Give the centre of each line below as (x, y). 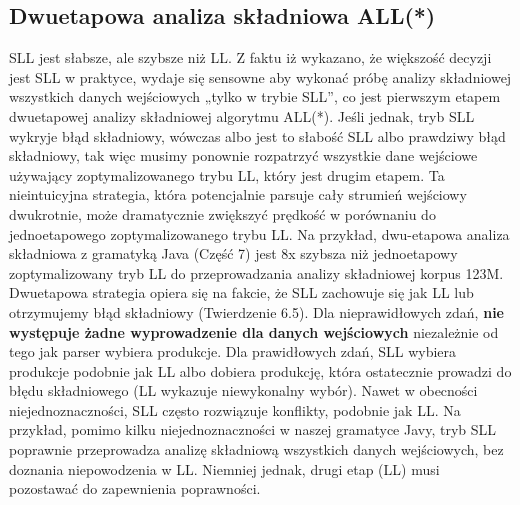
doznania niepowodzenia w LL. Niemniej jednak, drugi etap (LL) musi (224, 468)
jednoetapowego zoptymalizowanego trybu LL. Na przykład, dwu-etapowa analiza (259, 233)
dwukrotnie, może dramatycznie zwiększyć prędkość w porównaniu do (222, 213)
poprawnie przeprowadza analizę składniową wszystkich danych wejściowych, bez (256, 449)
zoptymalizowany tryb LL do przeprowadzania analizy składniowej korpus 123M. (256, 272)
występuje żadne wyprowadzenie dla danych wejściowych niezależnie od (254, 331)
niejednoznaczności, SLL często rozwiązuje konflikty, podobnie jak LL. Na (235, 409)
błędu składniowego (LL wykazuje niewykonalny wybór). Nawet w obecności (243, 390)
